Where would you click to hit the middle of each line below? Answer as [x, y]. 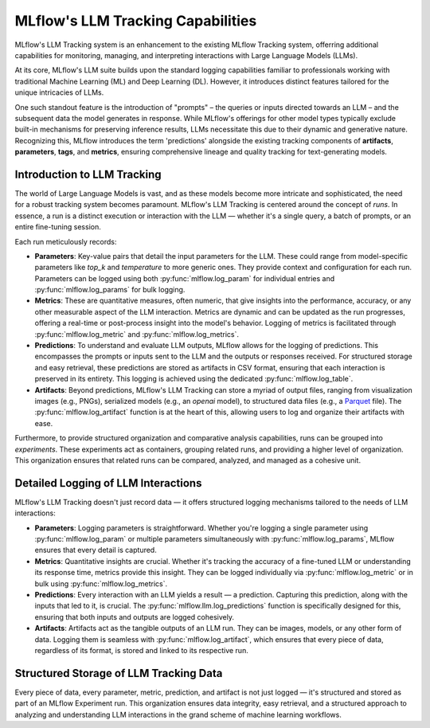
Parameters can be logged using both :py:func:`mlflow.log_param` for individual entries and [184, 278]
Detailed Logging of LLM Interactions [108, 483]
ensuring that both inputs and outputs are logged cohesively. [135, 616]
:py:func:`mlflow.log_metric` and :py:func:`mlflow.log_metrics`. [137, 334]
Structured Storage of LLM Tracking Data [119, 673]
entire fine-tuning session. [58, 227]
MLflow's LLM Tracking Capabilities [136, 21]
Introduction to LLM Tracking [88, 174]
